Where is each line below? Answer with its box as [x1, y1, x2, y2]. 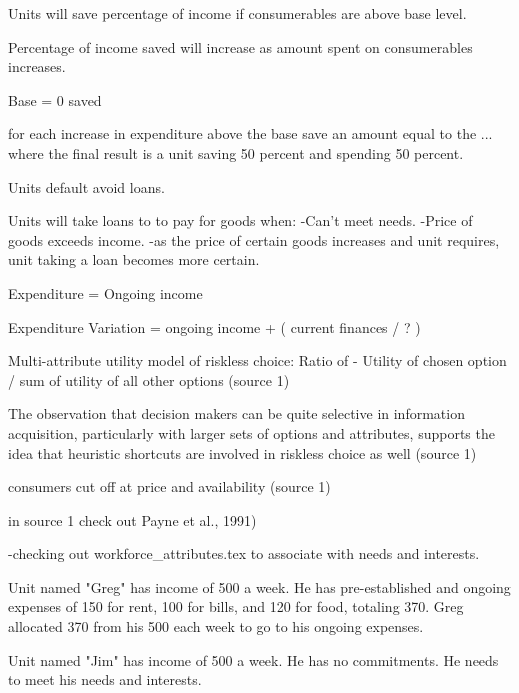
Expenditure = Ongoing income [8, 282, 203, 303]
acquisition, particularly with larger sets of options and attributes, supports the [8, 422, 495, 443]
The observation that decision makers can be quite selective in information [8, 403, 465, 424]
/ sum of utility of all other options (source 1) [8, 369, 290, 390]
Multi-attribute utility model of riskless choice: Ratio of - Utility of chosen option [8, 350, 507, 371]
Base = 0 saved [8, 89, 102, 110]
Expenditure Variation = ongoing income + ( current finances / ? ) [8, 316, 421, 337]
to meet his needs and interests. [8, 669, 202, 690]
